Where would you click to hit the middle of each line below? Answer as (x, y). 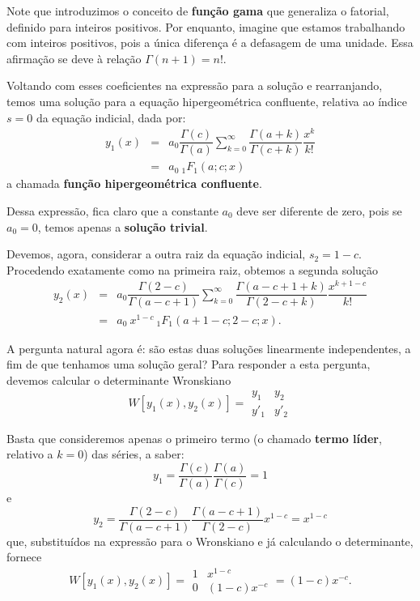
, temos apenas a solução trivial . (123, 226)
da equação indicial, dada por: (111, 117)
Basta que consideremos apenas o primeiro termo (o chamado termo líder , (194, 438)
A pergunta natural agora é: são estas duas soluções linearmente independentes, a (209, 348)
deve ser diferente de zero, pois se (319, 210)
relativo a (30, 454)
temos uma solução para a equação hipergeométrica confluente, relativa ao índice (207, 101)
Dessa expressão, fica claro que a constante (112, 210)
